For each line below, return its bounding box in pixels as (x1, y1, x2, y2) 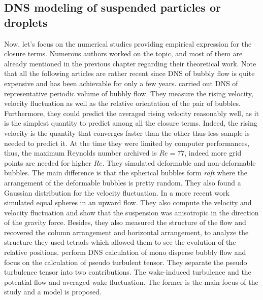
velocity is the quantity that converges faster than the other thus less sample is (4, 127, 250, 138)
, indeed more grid (184, 147, 242, 158)
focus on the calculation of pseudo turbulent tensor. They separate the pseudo (4, 256, 247, 267)
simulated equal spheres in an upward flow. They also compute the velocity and (4, 197, 252, 208)
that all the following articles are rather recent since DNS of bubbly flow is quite (4, 68, 255, 79)
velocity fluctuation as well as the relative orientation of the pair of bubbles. (4, 98, 241, 108)
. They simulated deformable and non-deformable (102, 157, 256, 168)
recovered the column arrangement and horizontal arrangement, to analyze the (4, 227, 249, 237)
